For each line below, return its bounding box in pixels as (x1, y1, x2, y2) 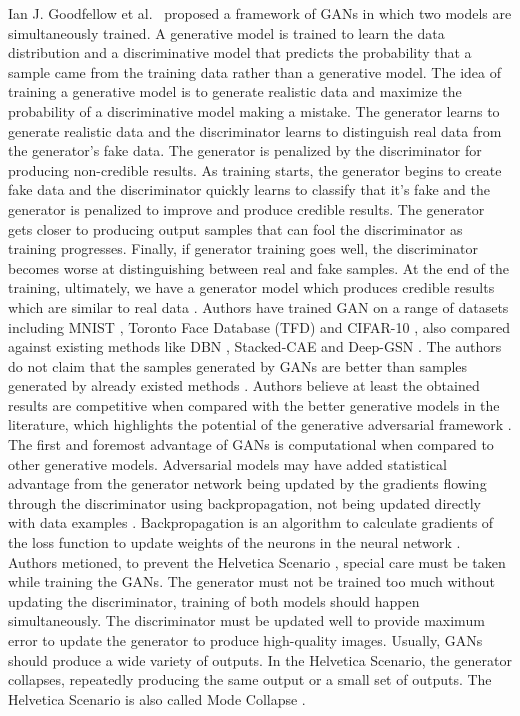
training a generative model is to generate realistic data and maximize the (8, 81, 462, 102)
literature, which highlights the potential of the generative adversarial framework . (8, 414, 512, 435)
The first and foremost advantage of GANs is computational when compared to (8, 434, 494, 455)
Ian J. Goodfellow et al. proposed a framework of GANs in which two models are (8, 3, 512, 23)
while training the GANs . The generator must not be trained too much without (8, 571, 495, 592)
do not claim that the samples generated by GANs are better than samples (8, 355, 468, 376)
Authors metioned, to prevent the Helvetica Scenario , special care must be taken (8, 551, 506, 572)
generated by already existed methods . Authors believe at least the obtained (8, 375, 480, 396)
